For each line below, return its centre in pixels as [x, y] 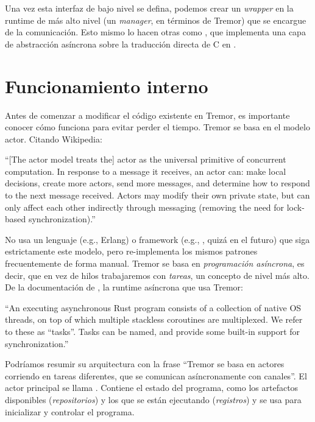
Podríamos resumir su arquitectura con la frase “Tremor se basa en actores [145, 364]
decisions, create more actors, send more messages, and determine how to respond [157, 183]
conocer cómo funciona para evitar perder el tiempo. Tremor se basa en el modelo [157, 127]
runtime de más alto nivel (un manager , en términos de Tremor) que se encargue [156, 20]
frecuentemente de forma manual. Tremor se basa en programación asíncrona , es [155, 263]
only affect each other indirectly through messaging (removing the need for [145, 207]
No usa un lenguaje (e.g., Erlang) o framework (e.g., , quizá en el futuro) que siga [157, 239]
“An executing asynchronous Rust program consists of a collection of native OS [153, 307]
